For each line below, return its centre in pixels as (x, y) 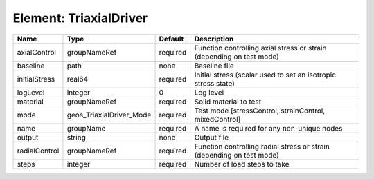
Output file (212, 137)
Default (171, 39)
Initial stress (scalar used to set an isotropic (265, 75)
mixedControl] (217, 119)
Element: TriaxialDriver (80, 18)
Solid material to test (228, 102)
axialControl (37, 52)
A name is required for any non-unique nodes (268, 128)
